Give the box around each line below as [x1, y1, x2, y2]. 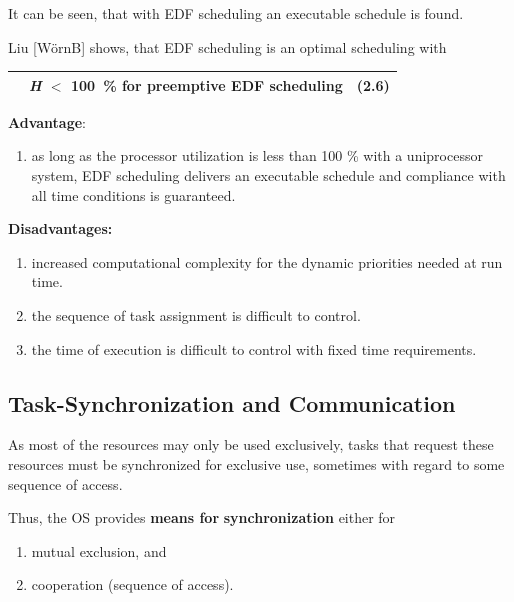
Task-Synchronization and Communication [8, 387, 456, 418]
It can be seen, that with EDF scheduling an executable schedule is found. [8, 3, 464, 23]
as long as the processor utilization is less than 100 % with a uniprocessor [31, 145, 483, 166]
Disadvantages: [8, 218, 113, 239]
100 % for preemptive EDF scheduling [70, 74, 343, 95]
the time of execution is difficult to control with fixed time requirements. [31, 338, 477, 359]
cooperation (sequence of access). [31, 574, 234, 595]
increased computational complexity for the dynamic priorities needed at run [31, 251, 503, 272]
